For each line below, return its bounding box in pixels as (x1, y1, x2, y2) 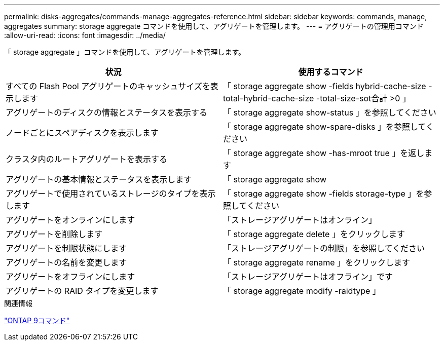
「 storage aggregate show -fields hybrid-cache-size (223, 81, 426, 91)
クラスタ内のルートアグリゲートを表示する (6, 154, 167, 164)
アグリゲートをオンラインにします (6, 215, 135, 225)
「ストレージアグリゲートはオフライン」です (223, 272, 393, 282)
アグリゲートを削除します (6, 229, 103, 239)
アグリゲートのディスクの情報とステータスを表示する (6, 107, 208, 118)
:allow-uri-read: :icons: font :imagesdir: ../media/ (4, 31, 166, 40)
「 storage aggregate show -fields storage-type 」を (223, 188, 424, 199)
